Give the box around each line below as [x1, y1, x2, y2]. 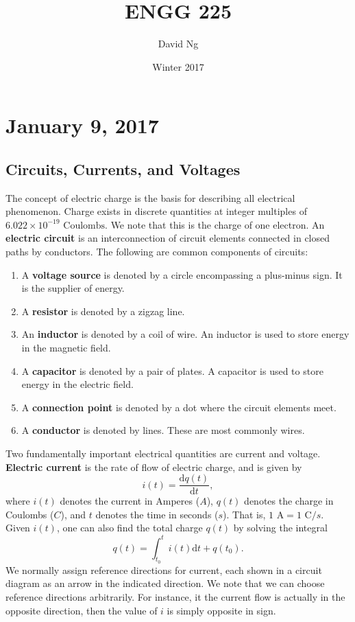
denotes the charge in [244, 494, 334, 508]
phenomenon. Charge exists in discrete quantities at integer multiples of [5, 204, 307, 218]
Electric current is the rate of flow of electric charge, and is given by [5, 459, 302, 474]
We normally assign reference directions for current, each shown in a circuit [5, 562, 322, 577]
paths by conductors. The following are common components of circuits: [5, 244, 308, 259]
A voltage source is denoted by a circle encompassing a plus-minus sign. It [21, 267, 343, 281]
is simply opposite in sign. [167, 603, 276, 617]
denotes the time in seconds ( [95, 507, 219, 521]
